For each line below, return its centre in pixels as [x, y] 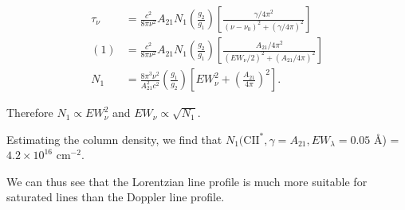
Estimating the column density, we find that [114, 139]
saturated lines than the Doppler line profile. [116, 197]
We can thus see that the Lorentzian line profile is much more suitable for [187, 181]
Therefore [30, 113]
